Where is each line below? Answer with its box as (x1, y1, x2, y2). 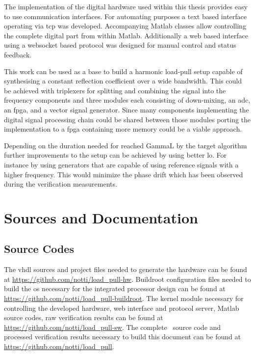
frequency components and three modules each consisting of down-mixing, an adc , (4, 95, 251, 105)
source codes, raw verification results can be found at (4, 312, 163, 323)
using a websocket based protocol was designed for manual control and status (4, 40, 236, 50)
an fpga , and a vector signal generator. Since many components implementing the (4, 104, 249, 114)
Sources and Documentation (4, 207, 198, 227)
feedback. (4, 49, 32, 59)
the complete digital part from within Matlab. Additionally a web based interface (4, 30, 249, 40)
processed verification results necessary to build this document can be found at (4, 331, 241, 342)
